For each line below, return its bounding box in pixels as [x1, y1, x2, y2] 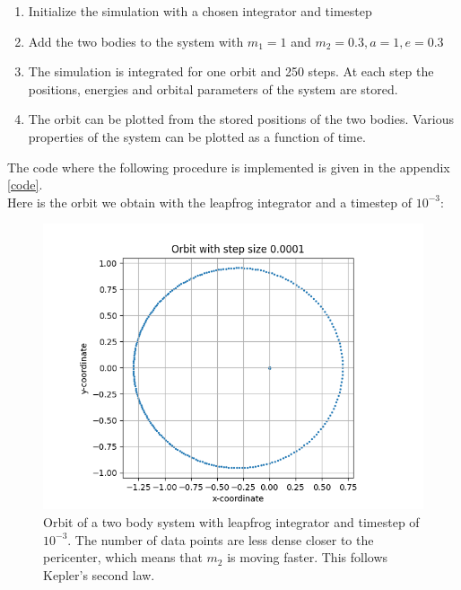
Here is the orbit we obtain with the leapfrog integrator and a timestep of [7, 192, 413, 211]
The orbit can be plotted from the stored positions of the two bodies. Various [28, 110, 455, 128]
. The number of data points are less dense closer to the [67, 530, 374, 549]
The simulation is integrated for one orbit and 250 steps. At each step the [28, 62, 434, 81]
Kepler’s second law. [43, 565, 155, 584]
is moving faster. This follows [227, 548, 388, 567]
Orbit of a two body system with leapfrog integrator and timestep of [43, 512, 420, 531]
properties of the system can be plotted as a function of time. [28, 127, 366, 145]
